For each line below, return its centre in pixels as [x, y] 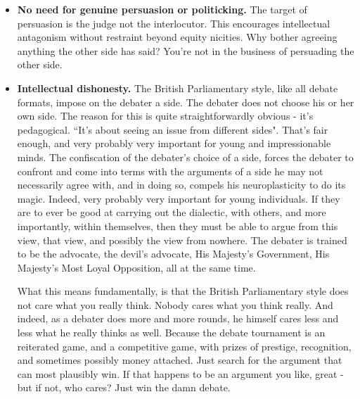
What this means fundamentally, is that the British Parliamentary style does [183, 291]
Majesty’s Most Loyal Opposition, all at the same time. [136, 267]
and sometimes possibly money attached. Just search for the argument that [180, 360]
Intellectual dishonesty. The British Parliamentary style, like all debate [178, 88]
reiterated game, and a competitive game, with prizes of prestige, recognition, [184, 346]
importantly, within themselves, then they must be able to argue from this [178, 226]
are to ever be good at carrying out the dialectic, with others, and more [172, 212]
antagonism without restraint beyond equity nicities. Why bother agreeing [177, 37]
